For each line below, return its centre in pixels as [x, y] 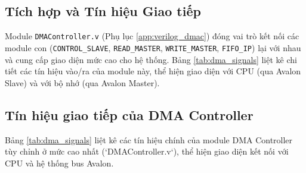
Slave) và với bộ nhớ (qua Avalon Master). [82, 82]
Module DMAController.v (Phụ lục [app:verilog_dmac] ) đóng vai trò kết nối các [152, 36]
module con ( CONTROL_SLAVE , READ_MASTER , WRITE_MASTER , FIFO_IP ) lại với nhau [153, 47]
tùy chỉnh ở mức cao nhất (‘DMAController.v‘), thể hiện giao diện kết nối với [147, 151]
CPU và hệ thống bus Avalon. [59, 163]
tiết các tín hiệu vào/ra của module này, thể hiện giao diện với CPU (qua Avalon [153, 71]
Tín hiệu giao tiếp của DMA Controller [129, 114]
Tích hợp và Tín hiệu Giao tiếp [103, 11]
